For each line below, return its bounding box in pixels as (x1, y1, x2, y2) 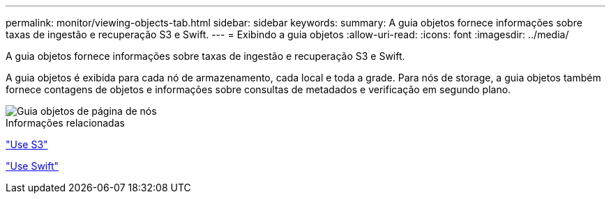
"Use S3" (6, 138, 48, 150)
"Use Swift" (6, 160, 59, 172)
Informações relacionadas (6, 117, 125, 129)
